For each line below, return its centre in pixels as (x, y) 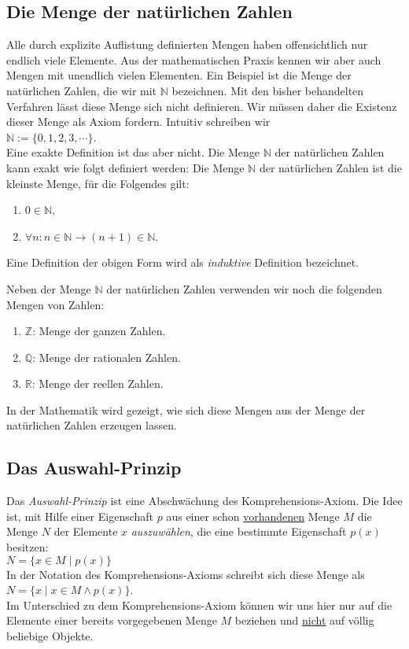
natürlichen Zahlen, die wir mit (82, 90)
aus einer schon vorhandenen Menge (253, 516)
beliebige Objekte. (50, 636)
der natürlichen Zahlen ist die (330, 167)
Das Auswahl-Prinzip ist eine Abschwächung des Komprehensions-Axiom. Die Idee (204, 501)
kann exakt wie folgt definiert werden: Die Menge (125, 167)
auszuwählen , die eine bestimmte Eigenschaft (239, 531)
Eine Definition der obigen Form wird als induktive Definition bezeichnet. (183, 262)
